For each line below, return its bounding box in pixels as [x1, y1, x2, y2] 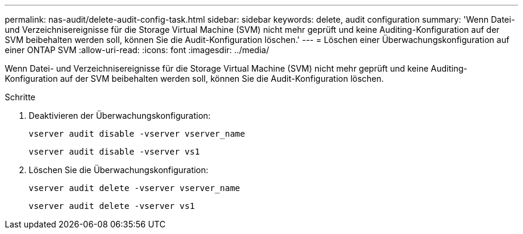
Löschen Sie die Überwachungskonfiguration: [29, 165, 208, 175]
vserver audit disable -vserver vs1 [29, 147, 200, 156]
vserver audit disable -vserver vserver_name [29, 129, 245, 138]
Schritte [5, 92, 36, 102]
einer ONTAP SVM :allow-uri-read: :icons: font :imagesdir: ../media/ [5, 45, 269, 55]
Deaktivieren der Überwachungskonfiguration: [29, 110, 211, 121]
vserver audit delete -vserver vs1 [29, 201, 195, 211]
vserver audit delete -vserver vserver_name [29, 183, 241, 193]
